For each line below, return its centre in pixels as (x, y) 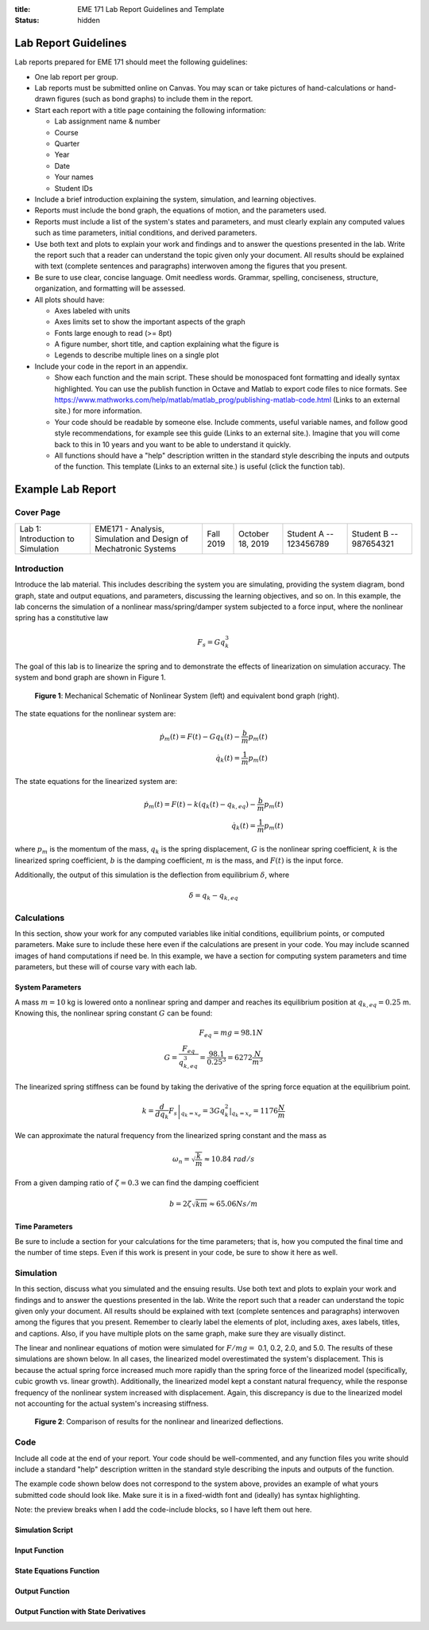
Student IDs (73, 188)
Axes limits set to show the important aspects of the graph (150, 322)
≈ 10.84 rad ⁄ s (229, 1159)
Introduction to (47, 539)
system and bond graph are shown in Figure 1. (90, 677)
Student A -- (310, 533)
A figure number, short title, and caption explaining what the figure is (167, 344)
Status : (27, 21)
